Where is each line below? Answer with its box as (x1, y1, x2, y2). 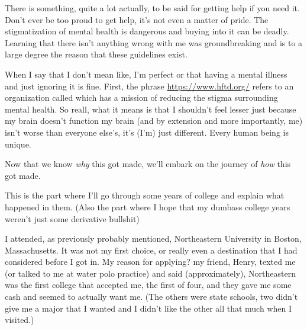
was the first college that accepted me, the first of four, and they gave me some (5, 278, 292, 291)
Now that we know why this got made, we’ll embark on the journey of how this (5, 158, 291, 170)
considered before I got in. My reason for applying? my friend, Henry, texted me (5, 255, 296, 268)
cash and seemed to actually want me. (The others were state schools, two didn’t (5, 290, 298, 303)
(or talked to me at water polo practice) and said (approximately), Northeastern (5, 267, 296, 279)
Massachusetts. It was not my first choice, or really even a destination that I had (5, 244, 298, 256)
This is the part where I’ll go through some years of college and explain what (5, 189, 285, 201)
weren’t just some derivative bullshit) (5, 212, 140, 225)
